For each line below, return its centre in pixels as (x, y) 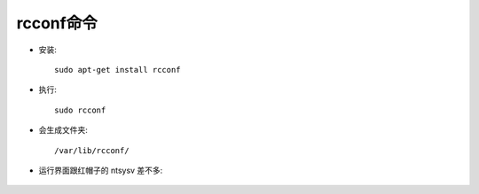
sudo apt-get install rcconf (118, 70)
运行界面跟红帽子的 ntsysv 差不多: (101, 170)
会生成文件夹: (63, 130)
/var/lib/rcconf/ (92, 150)
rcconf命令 (57, 23)
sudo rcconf (80, 110)
